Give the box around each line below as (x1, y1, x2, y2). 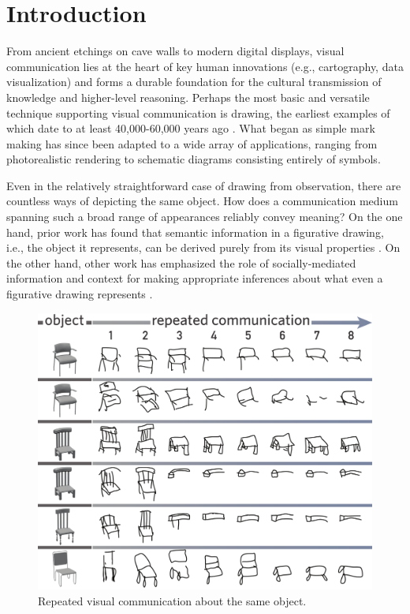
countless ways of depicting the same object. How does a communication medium (6, 193, 398, 209)
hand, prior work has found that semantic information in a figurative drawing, (6, 223, 384, 240)
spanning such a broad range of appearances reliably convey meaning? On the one (6, 208, 403, 225)
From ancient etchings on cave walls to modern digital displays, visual (6, 43, 345, 59)
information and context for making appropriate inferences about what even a (6, 270, 383, 286)
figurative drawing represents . (6, 286, 153, 302)
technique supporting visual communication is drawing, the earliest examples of (6, 104, 390, 121)
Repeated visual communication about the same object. (38, 592, 307, 608)
